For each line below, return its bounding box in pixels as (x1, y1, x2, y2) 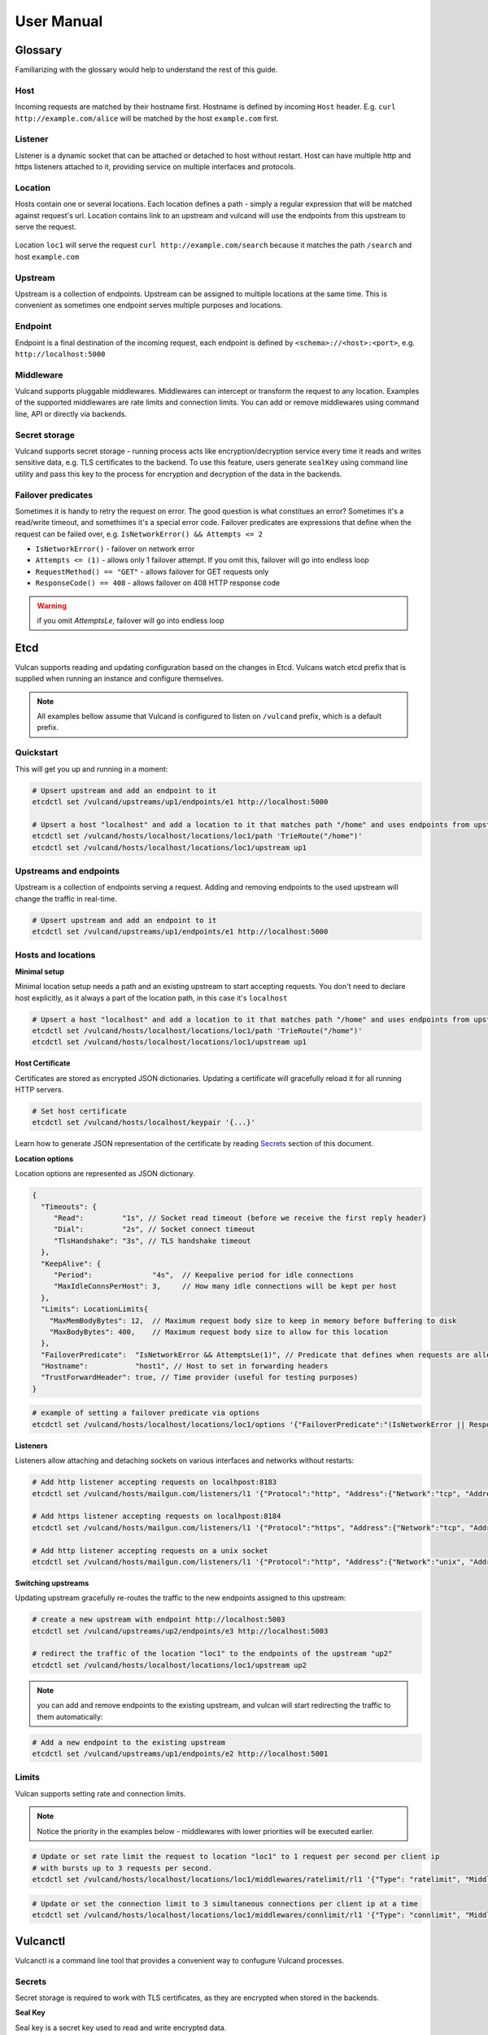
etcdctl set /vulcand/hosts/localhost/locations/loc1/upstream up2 (32, 1661, 307, 1670)
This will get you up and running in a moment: (15, 764, 168, 773)
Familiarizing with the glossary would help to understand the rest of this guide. (15, 65, 278, 75)
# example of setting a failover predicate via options (32, 1408, 260, 1418)
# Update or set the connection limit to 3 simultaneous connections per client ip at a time (32, 1899, 419, 1908)
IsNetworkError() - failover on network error (35, 544, 195, 554)
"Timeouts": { (41, 1201, 98, 1211)
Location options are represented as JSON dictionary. (15, 1169, 195, 1179)
